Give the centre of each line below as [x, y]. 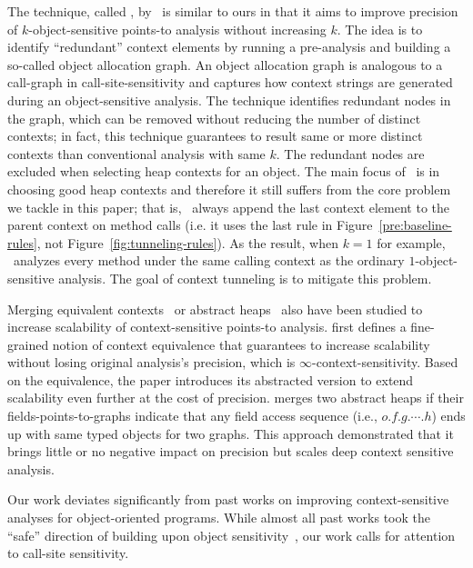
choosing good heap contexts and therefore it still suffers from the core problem [229, 189]
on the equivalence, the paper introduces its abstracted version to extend [211, 379]
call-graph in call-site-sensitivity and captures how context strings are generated [230, 82]
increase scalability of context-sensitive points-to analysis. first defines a [207, 327]
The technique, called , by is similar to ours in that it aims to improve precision [233, 11]
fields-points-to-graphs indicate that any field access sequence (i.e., [192, 416]
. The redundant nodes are [350, 153]
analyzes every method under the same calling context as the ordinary [209, 260]
